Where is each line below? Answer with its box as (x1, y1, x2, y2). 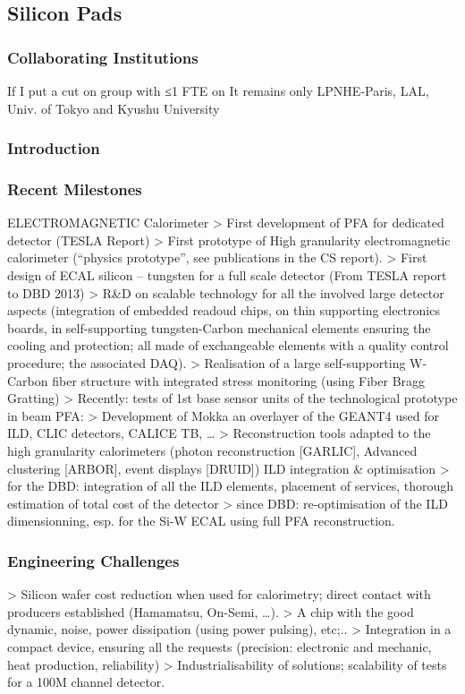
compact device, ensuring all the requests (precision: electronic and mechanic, (7, 637, 432, 655)
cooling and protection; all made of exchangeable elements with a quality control (7, 336, 449, 355)
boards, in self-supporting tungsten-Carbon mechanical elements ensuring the (7, 318, 431, 337)
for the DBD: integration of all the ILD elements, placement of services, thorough (7, 476, 454, 495)
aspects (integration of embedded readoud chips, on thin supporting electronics (7, 301, 440, 320)
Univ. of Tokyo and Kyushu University (7, 99, 220, 117)
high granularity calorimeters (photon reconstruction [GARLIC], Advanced (7, 441, 418, 459)
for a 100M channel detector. (7, 673, 165, 691)
